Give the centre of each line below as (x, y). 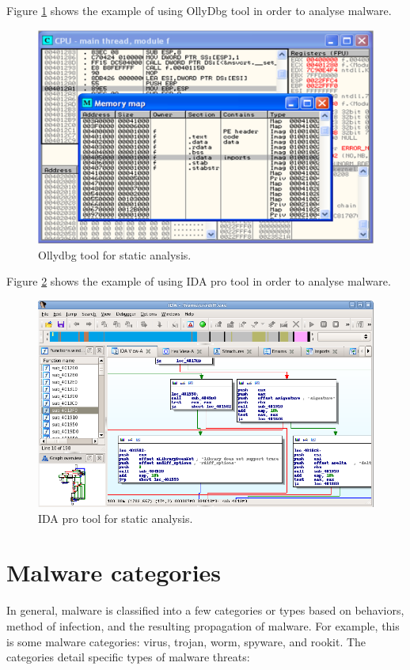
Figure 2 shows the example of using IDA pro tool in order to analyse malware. (199, 281)
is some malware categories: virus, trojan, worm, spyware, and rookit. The (186, 641)
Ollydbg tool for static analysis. (115, 254)
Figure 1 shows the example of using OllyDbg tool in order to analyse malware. (199, 10)
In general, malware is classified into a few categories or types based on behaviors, (205, 610)
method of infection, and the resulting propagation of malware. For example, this (203, 626)
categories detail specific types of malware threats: (128, 657)
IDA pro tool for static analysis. (116, 518)
